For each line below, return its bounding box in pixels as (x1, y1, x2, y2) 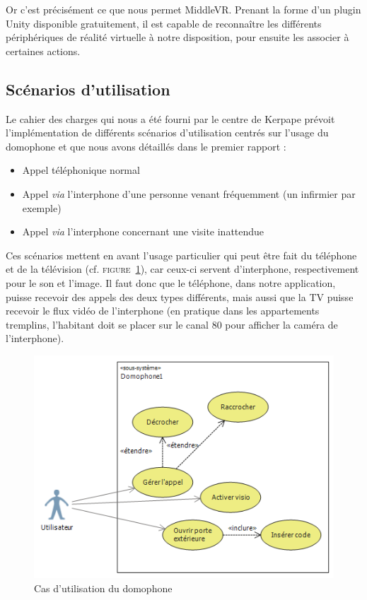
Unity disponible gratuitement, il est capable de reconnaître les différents (6, 16, 322, 30)
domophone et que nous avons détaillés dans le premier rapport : (6, 139, 286, 153)
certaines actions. (6, 43, 81, 58)
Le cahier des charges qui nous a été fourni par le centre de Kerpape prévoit (6, 111, 335, 126)
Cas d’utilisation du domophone (34, 581, 173, 596)
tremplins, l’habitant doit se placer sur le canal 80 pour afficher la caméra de (6, 317, 338, 331)
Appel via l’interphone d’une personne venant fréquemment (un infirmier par (22, 186, 356, 201)
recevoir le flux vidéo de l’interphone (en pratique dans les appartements (6, 303, 320, 318)
